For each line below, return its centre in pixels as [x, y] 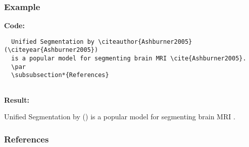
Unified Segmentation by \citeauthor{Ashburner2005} [102, 42]
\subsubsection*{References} [60, 75]
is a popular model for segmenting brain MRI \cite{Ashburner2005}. [129, 59]
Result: [17, 99]
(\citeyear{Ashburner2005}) [51, 50]
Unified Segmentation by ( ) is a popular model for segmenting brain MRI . [120, 117]
